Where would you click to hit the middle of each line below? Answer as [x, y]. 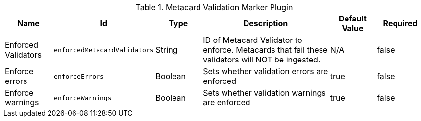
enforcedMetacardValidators [104, 50]
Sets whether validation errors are [266, 71]
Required [400, 23]
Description [266, 23]
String [167, 50]
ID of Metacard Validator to [253, 40]
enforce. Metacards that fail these [265, 50]
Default [353, 19]
